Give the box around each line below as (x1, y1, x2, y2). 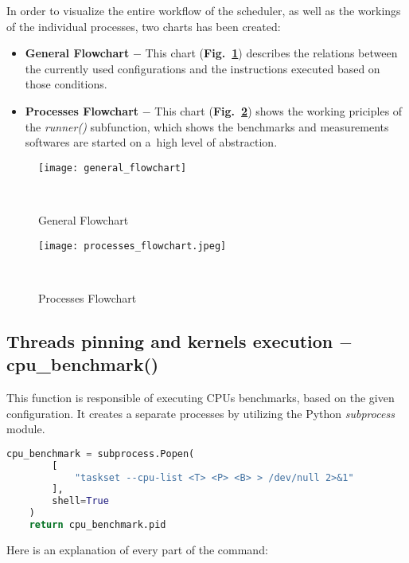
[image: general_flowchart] (38, 162, 187, 174)
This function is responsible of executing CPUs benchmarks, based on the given (6, 389, 395, 406)
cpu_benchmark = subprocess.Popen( (6, 448, 195, 459)
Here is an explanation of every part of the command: (6, 541, 268, 557)
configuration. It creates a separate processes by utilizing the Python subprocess (6, 405, 395, 421)
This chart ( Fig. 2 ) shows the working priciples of (154, 102, 403, 119)
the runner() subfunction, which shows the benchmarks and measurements (25, 118, 389, 135)
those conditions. (25, 76, 107, 92)
